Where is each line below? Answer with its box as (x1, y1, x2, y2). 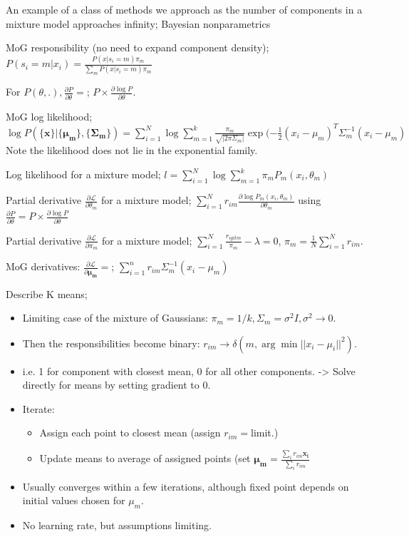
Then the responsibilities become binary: (22, 335, 200, 350)
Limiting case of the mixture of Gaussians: (22, 310, 208, 325)
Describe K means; (6, 286, 88, 301)
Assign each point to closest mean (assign (39, 425, 221, 440)
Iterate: (22, 401, 55, 416)
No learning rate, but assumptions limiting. (22, 517, 212, 532)
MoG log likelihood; (6, 108, 93, 123)
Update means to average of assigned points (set (39, 451, 251, 466)
